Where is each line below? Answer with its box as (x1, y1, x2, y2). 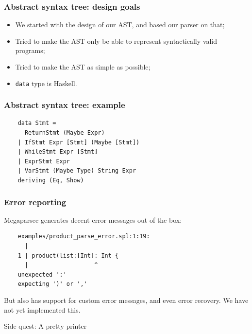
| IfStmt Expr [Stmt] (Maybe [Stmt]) (17, 139, 140, 146)
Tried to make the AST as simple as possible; (15, 62, 151, 71)
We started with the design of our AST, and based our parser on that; (15, 19, 225, 30)
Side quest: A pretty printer (4, 321, 87, 331)
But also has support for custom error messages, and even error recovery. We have (4, 295, 249, 305)
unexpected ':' (17, 271, 67, 278)
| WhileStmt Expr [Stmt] (17, 148, 98, 156)
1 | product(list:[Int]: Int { (17, 252, 119, 259)
